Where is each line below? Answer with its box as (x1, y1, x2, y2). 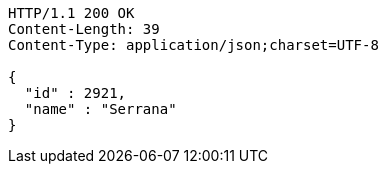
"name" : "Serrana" (24, 101, 177, 117)
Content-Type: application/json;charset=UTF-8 (8, 37, 379, 53)
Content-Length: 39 (8, 21, 160, 37)
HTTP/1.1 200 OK (8, 5, 135, 21)
